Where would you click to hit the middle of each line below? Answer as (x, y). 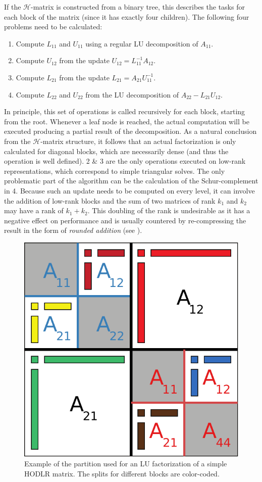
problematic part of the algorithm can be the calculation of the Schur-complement (131, 181)
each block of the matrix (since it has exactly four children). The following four (127, 16)
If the (13, 7)
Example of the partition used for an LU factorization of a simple (126, 464)
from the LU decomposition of (132, 94)
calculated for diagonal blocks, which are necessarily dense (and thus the (116, 151)
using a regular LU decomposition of (142, 43)
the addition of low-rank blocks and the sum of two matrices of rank (110, 200)
